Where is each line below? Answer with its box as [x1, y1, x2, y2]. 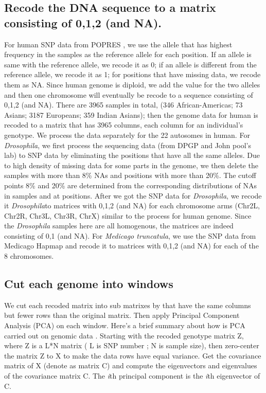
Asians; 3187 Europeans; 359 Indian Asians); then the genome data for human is [4, 109, 258, 120]
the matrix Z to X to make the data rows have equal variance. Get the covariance [4, 350, 261, 361]
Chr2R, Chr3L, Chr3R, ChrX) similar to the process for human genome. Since [4, 210, 252, 221]
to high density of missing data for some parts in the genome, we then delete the [4, 159, 258, 170]
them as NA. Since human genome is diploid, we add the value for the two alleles [4, 79, 260, 90]
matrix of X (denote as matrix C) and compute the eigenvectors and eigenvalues [4, 360, 257, 371]
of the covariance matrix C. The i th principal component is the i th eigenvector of [4, 370, 260, 381]
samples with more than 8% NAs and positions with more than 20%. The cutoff [4, 170, 256, 181]
